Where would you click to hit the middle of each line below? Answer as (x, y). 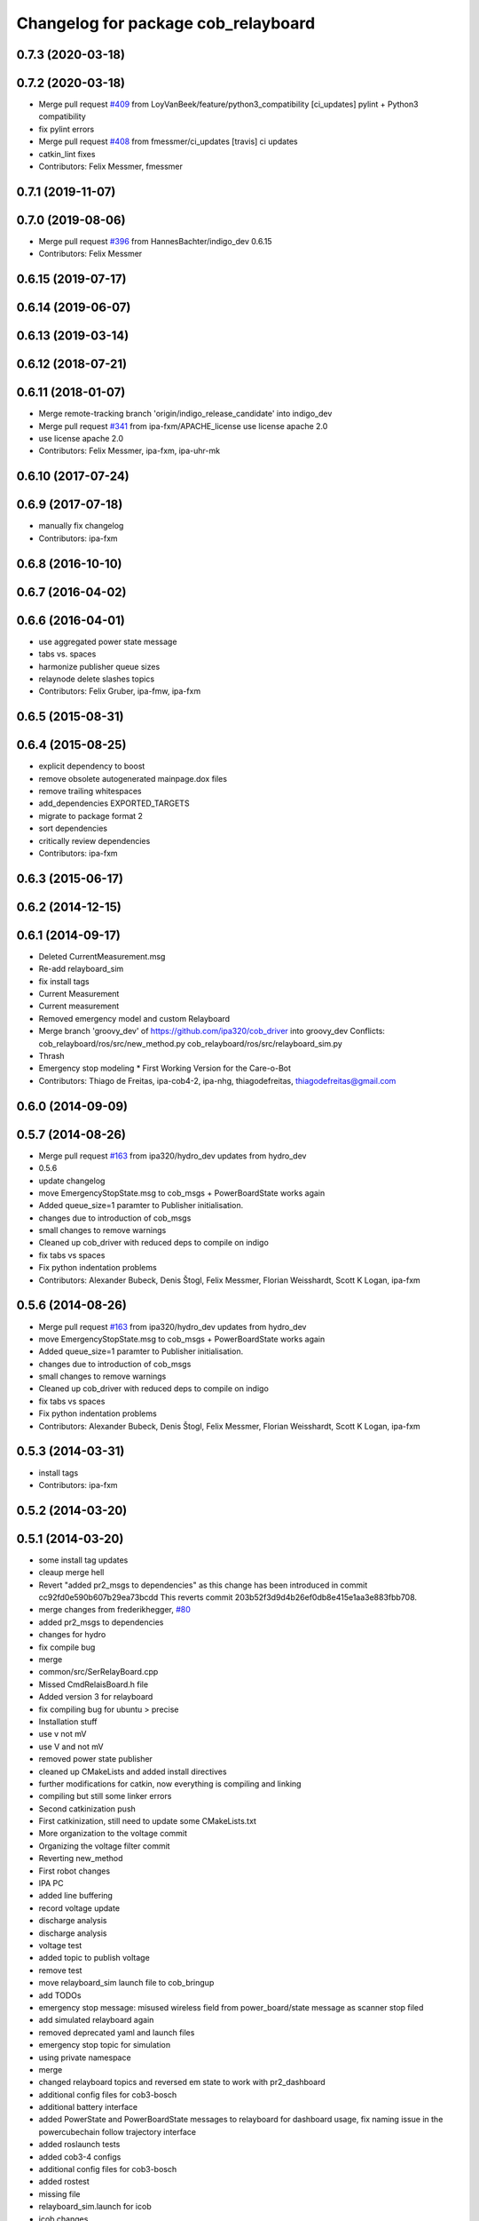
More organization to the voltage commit (113, 1834)
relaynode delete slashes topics (97, 679)
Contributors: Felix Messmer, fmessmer (111, 167)
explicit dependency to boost (92, 766)
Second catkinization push (87, 1809)
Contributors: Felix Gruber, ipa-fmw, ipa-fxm (120, 691)
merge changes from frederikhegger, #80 (114, 1610)
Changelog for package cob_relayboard (166, 23)
